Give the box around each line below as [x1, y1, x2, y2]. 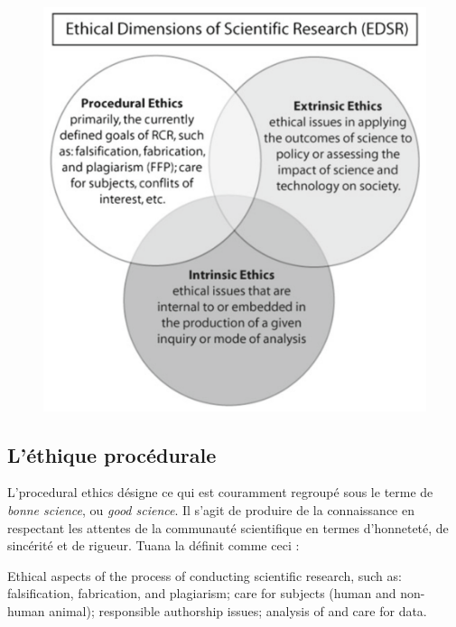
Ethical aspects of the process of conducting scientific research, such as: [7, 566, 402, 585]
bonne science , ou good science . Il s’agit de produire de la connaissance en [7, 500, 414, 519]
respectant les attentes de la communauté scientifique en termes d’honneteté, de [7, 518, 449, 537]
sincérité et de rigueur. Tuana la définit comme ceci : [7, 536, 300, 555]
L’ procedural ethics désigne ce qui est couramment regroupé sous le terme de [7, 483, 433, 502]
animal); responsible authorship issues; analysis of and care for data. [49, 601, 427, 620]
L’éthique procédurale [7, 440, 217, 468]
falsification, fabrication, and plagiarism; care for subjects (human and [7, 584, 396, 603]
